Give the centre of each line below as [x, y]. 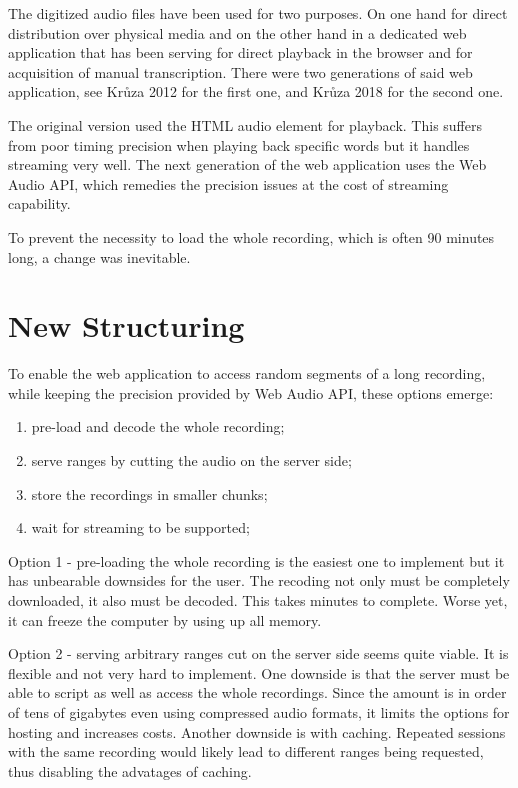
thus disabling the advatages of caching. [130, 770]
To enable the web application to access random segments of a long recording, [247, 373]
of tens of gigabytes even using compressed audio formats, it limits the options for [259, 711]
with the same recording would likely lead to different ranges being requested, [246, 751]
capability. [39, 203]
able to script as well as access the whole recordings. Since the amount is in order [257, 692]
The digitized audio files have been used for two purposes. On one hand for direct [258, 13]
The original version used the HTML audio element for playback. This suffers [245, 124]
